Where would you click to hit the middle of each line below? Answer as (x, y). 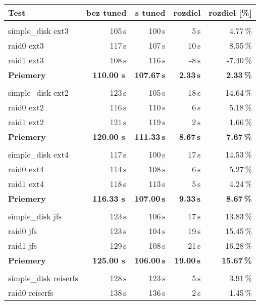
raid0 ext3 (26, 45)
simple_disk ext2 (38, 92)
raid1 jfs (23, 245)
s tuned (150, 12)
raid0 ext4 (26, 169)
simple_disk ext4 (38, 154)
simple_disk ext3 (38, 31)
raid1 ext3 (26, 60)
